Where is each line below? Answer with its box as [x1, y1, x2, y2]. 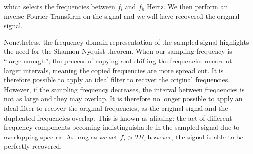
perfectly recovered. [4, 141, 62, 151]
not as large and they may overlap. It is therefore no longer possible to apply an [4, 93, 243, 104]
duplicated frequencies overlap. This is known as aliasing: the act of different [4, 112, 232, 123]
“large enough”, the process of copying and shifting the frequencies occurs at [4, 55, 232, 65]
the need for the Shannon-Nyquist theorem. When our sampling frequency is [4, 46, 232, 56]
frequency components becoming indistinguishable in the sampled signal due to [4, 122, 240, 132]
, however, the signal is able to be [143, 131, 244, 141]
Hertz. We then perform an [147, 1, 228, 11]
